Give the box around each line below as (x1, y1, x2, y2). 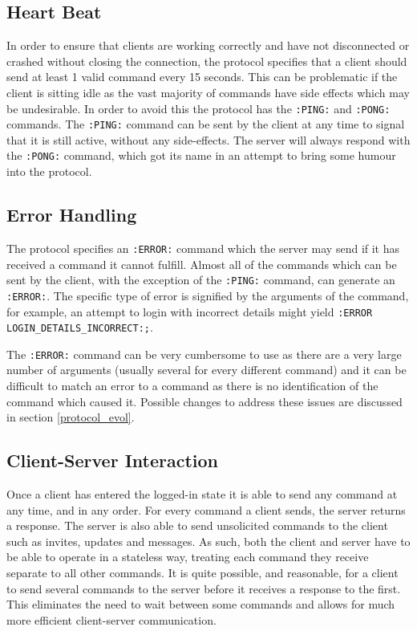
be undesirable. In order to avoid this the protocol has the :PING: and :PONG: (6, 100, 391, 116)
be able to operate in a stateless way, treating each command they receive (6, 548, 369, 565)
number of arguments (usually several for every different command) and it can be (6, 361, 407, 378)
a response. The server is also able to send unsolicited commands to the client (6, 517, 388, 534)
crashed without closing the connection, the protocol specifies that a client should (6, 52, 407, 69)
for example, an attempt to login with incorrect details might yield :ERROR (6, 303, 373, 320)
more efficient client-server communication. (6, 611, 217, 628)
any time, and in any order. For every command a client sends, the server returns (6, 501, 406, 518)
